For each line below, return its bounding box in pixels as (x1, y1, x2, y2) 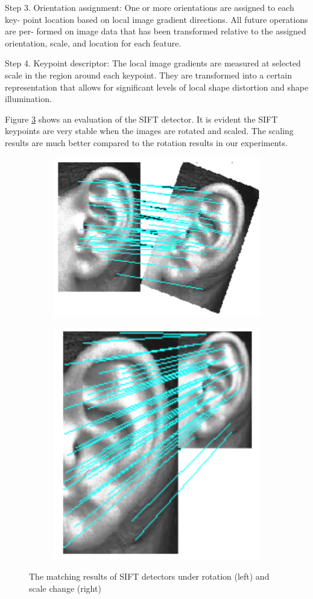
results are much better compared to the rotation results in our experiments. (5, 136, 288, 149)
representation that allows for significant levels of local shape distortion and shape (5, 80, 309, 93)
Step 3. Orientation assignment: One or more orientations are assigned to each (5, 1, 294, 13)
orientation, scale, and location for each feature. (5, 36, 182, 49)
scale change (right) (29, 581, 101, 594)
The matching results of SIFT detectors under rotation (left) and (29, 569, 270, 582)
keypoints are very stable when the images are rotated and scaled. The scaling (5, 124, 294, 137)
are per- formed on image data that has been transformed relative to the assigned (5, 25, 306, 37)
